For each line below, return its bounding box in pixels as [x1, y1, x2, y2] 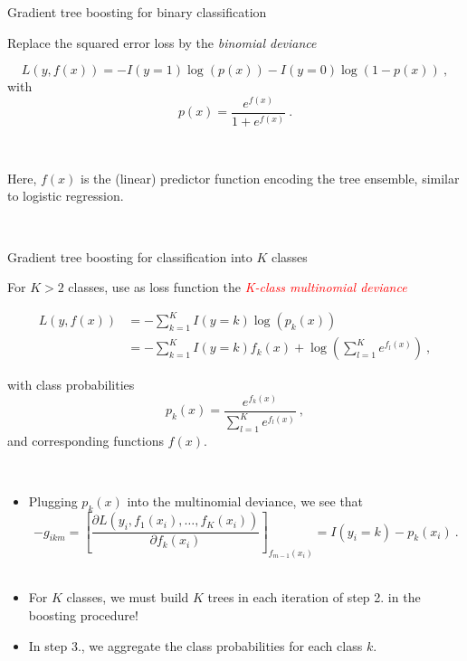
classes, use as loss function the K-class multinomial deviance [68, 278, 407, 297]
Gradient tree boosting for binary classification [7, 3, 267, 21]
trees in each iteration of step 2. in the [207, 588, 421, 607]
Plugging [28, 492, 78, 511]
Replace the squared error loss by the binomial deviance [7, 33, 317, 52]
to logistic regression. [7, 186, 124, 205]
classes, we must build [66, 588, 189, 607]
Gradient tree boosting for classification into [7, 247, 253, 266]
